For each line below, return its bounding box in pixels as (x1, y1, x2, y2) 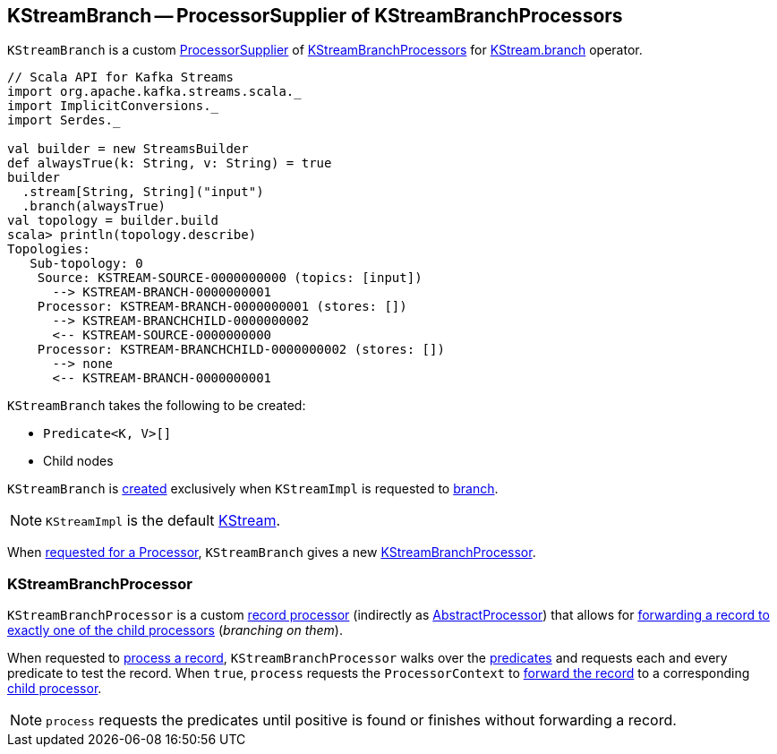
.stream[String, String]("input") (21, 184, 264, 200)
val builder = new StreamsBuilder (7, 141, 249, 157)
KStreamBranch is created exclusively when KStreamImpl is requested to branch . (7, 481, 499, 497)
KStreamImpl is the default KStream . (46, 511, 281, 530)
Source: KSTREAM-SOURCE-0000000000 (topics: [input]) (37, 270, 423, 286)
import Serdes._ (7, 113, 121, 128)
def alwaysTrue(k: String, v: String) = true (7, 156, 332, 171)
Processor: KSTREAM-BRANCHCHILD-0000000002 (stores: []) (37, 342, 445, 357)
